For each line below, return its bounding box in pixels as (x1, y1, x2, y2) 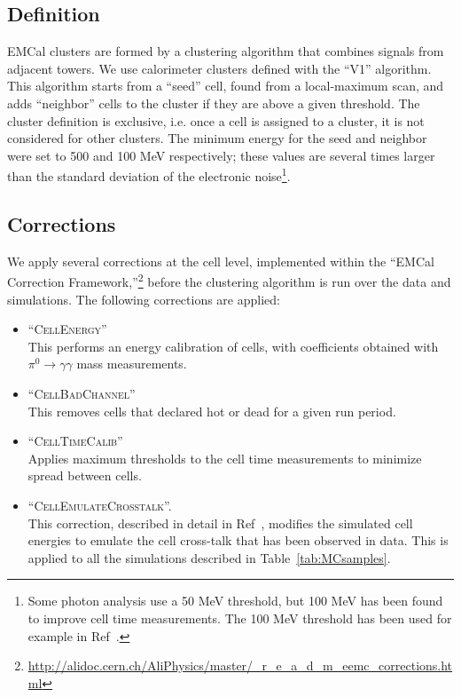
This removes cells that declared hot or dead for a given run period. (27, 401, 396, 420)
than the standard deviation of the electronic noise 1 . (7, 164, 291, 186)
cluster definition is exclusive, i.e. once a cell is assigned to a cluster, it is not (7, 111, 425, 130)
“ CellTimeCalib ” (27, 432, 123, 450)
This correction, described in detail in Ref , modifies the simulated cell (27, 513, 413, 532)
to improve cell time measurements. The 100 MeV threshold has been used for (27, 608, 452, 627)
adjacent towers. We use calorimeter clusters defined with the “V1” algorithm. (7, 59, 432, 77)
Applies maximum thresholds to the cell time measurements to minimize (27, 448, 422, 467)
